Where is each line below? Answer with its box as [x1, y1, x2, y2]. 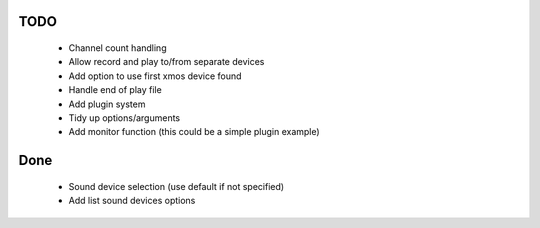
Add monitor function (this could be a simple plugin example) [68, 126, 320, 138]
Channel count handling [68, 42, 167, 54]
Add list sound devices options [68, 195, 196, 207]
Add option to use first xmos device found [68, 70, 242, 82]
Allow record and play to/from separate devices [68, 56, 265, 68]
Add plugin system [68, 98, 146, 110]
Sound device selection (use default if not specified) [68, 180, 285, 192]
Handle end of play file [68, 84, 162, 96]
